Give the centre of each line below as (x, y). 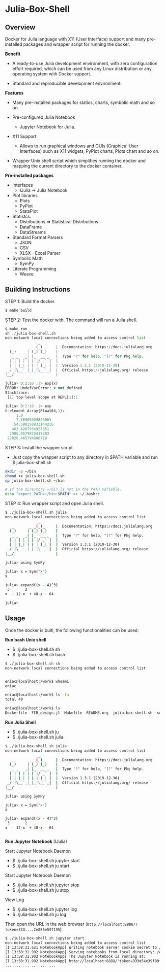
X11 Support (24, 136)
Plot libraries (25, 195)
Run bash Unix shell (26, 639)
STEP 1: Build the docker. (30, 301)
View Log (15, 900)
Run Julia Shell (20, 722)
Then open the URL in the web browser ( (46, 924)
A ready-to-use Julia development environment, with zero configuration (85, 63)
